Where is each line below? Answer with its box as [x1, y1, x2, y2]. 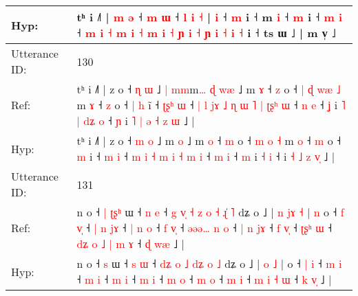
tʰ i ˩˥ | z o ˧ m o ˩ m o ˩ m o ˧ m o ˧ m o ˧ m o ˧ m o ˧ [76, 133, 341, 148]
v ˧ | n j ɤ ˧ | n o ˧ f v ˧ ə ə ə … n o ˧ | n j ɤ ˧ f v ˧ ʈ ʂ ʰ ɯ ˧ [76, 220, 333, 236]
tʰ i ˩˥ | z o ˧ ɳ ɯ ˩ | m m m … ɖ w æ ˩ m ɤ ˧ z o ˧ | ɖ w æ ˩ [76, 81, 341, 97]
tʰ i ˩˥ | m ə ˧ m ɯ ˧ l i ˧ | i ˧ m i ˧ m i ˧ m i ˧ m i [76, 9, 343, 25]
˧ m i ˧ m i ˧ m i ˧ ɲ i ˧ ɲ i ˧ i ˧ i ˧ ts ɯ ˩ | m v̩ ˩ [76, 25, 336, 41]
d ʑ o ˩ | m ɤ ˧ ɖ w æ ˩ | [76, 236, 185, 251]
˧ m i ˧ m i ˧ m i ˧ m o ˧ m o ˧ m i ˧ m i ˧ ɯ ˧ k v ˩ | [76, 271, 332, 287]
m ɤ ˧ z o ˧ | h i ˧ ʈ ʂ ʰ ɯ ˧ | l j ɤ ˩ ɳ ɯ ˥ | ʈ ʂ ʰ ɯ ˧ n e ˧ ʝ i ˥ [76, 97, 346, 113]
